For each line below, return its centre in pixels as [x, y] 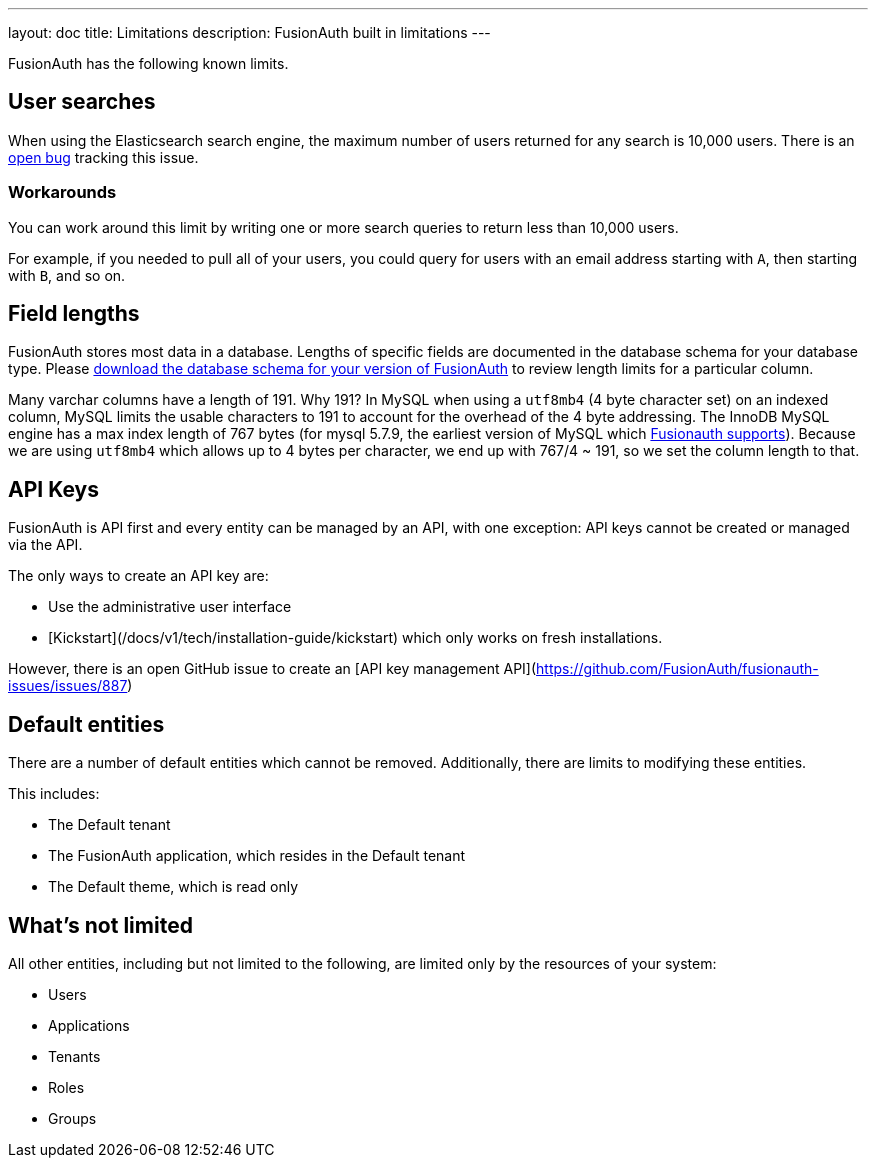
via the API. [45, 545]
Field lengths [74, 314]
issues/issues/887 [68, 686]
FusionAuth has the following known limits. [148, 63]
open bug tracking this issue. [103, 157]
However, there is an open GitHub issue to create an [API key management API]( [272, 669]
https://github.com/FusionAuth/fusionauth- [677, 669]
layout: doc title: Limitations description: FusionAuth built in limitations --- [249, 32]
